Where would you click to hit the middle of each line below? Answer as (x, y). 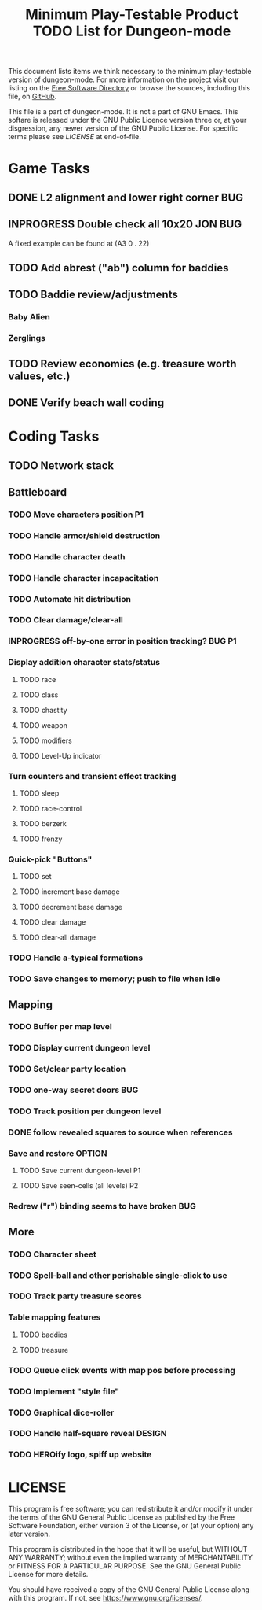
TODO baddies (44, 1335)
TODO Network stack (61, 465)
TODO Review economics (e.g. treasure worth (122, 364)
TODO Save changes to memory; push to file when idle (115, 979)
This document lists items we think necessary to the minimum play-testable (130, 72)
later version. (29, 1534)
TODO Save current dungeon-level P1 (80, 1171)
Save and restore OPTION (58, 1153)
